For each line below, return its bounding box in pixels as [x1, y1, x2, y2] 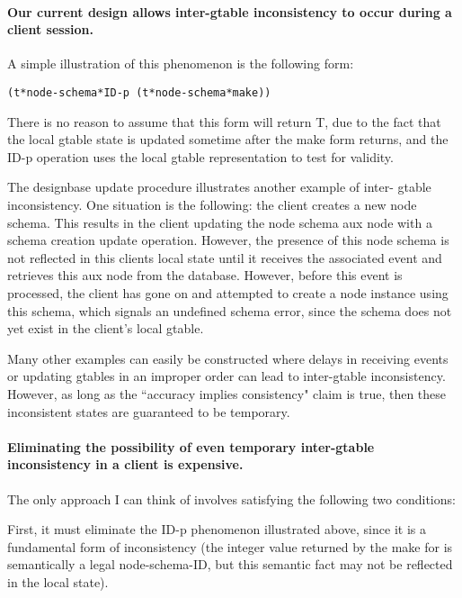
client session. [7, 20, 93, 39]
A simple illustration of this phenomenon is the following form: [7, 54, 354, 73]
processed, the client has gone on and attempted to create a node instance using [7, 283, 449, 302]
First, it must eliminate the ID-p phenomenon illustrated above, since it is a [7, 520, 426, 539]
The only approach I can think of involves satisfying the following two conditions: [7, 489, 456, 508]
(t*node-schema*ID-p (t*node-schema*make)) [7, 86, 271, 99]
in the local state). [7, 572, 109, 591]
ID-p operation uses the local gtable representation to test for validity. [7, 147, 394, 166]
